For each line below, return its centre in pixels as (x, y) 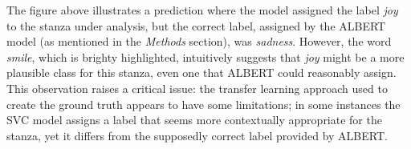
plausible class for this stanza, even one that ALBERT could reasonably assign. (201, 72)
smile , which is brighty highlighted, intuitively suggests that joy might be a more (205, 56)
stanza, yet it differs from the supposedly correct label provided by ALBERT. (197, 135)
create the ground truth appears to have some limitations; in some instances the (203, 104)
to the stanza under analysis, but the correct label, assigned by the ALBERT (196, 25)
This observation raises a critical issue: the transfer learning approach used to (197, 88)
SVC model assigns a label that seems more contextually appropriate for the (194, 120)
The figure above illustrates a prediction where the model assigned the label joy (202, 10)
